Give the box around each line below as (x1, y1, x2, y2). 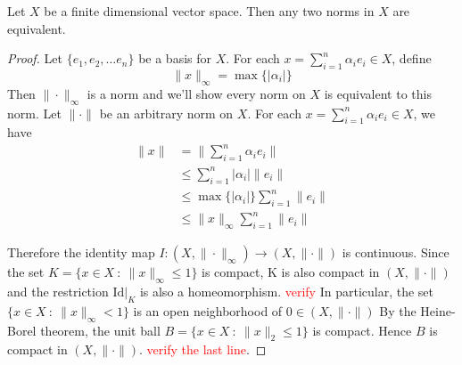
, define (392, 49, 432, 68)
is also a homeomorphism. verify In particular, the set (139, 282, 433, 301)
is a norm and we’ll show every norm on (87, 84, 306, 102)
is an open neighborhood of (133, 301, 283, 320)
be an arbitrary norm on (99, 103, 234, 122)
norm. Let (7, 103, 62, 122)
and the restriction (7, 282, 109, 301)
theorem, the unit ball (40, 320, 161, 339)
